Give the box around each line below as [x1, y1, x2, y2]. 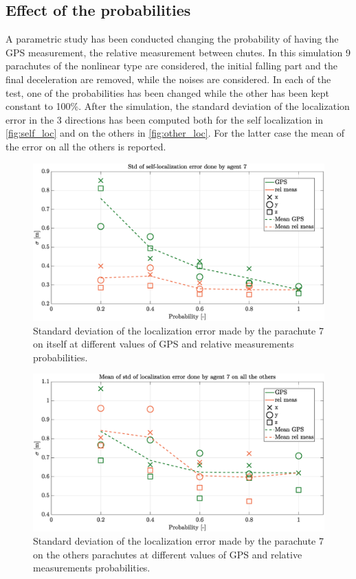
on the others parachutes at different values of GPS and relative [33, 547, 302, 561]
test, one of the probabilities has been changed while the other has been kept [5, 85, 329, 100]
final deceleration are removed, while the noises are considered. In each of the [5, 71, 331, 86]
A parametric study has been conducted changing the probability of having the [5, 32, 339, 46]
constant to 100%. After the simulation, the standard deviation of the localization [5, 99, 350, 113]
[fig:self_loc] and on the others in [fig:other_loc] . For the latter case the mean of [5, 126, 344, 140]
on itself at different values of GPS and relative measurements [33, 337, 294, 351]
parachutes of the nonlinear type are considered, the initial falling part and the [5, 58, 338, 73]
